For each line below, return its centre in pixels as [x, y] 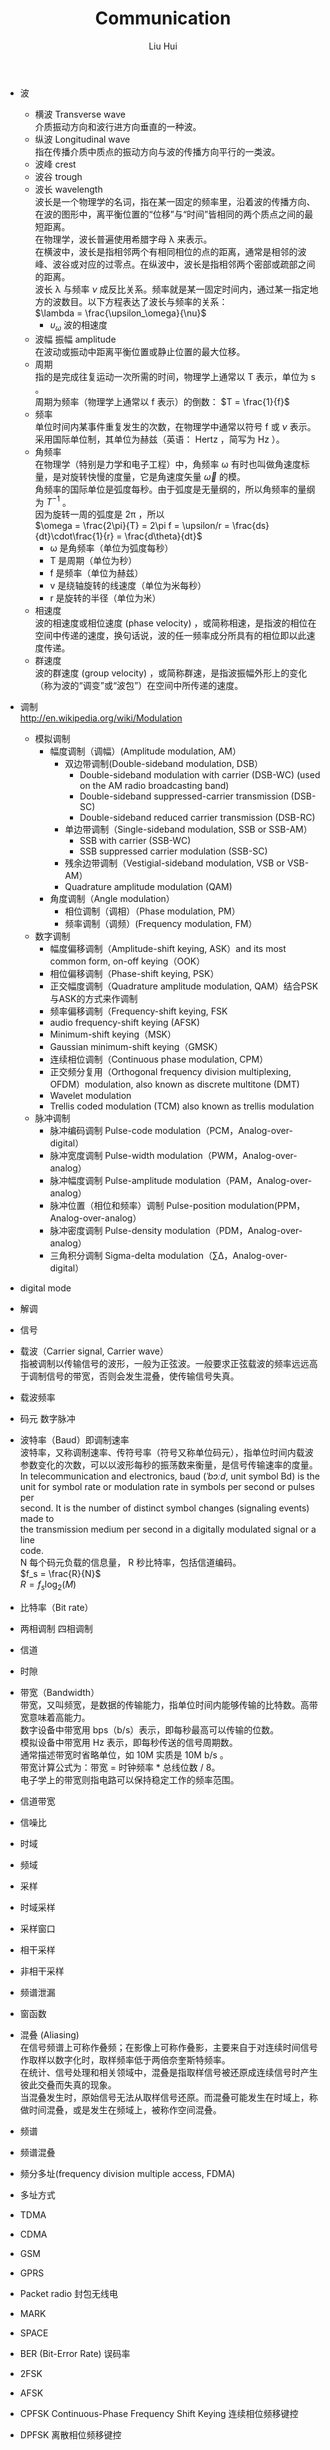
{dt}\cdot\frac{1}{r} [74, 536]
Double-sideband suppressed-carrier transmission [184, 796]
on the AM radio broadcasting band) [154, 786]
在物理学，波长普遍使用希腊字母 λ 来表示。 [123, 239]
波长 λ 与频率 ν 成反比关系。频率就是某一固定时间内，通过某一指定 [172, 289]
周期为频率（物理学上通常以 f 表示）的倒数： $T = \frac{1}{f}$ [162, 401]
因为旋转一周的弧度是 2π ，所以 [99, 514]
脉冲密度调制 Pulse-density [106, 1231]
